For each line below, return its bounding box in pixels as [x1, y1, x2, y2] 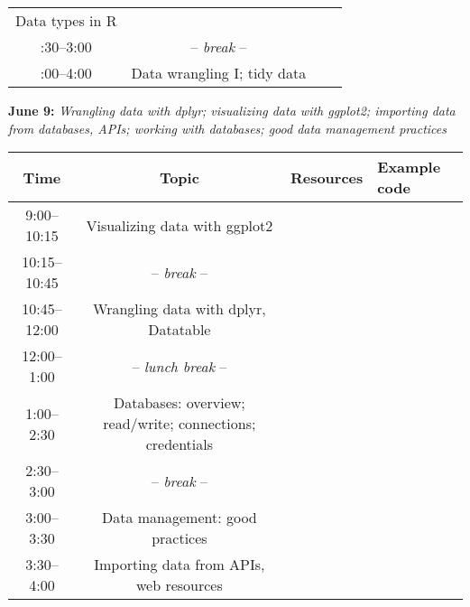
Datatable [148, 319, 211, 341]
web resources [135, 574, 223, 596]
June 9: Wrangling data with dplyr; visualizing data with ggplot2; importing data [8, 101, 456, 119]
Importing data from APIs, [94, 554, 265, 575]
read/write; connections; [103, 413, 256, 434]
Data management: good [101, 507, 257, 528]
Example [377, 156, 441, 178]
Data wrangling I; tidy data [131, 62, 307, 83]
